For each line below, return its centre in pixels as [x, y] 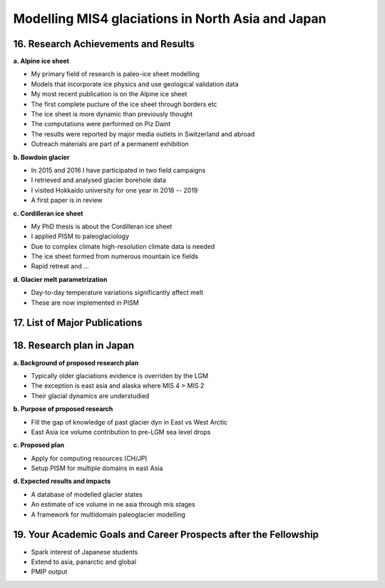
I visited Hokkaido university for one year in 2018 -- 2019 [114, 190]
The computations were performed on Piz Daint [101, 124]
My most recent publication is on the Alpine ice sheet [109, 94]
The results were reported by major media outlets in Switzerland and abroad [143, 134]
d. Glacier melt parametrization [60, 279]
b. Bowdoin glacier [41, 157]
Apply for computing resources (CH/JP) [89, 458]
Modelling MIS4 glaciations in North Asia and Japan [170, 19]
